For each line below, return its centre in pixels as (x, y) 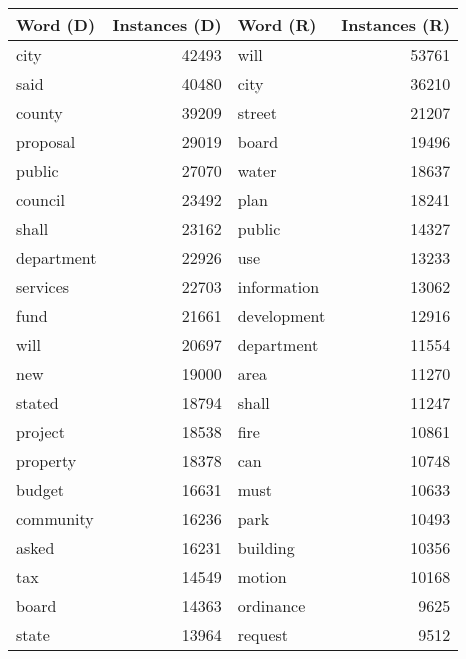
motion (262, 576)
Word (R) (277, 24)
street (257, 112)
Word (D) (56, 24)
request (263, 634)
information (278, 286)
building (266, 547)
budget (40, 489)
